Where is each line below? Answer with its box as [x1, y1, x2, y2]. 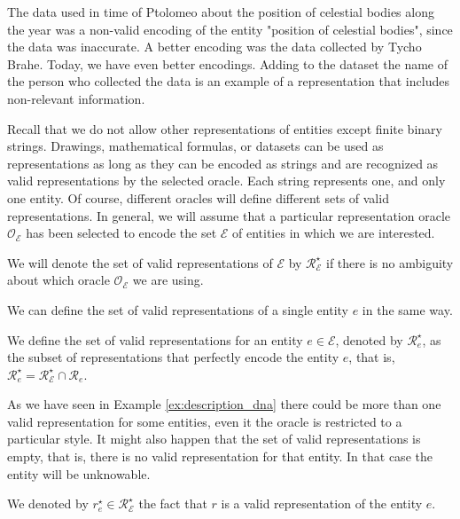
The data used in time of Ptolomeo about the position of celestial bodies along [7, 3, 434, 20]
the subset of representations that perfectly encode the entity [7, 348, 339, 366]
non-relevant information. [7, 89, 145, 107]
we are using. [132, 271, 204, 289]
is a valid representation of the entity [221, 494, 423, 513]
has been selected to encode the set [26, 224, 217, 242]
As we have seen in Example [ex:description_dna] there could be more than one [7, 395, 441, 413]
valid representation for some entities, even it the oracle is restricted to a [7, 412, 402, 430]
